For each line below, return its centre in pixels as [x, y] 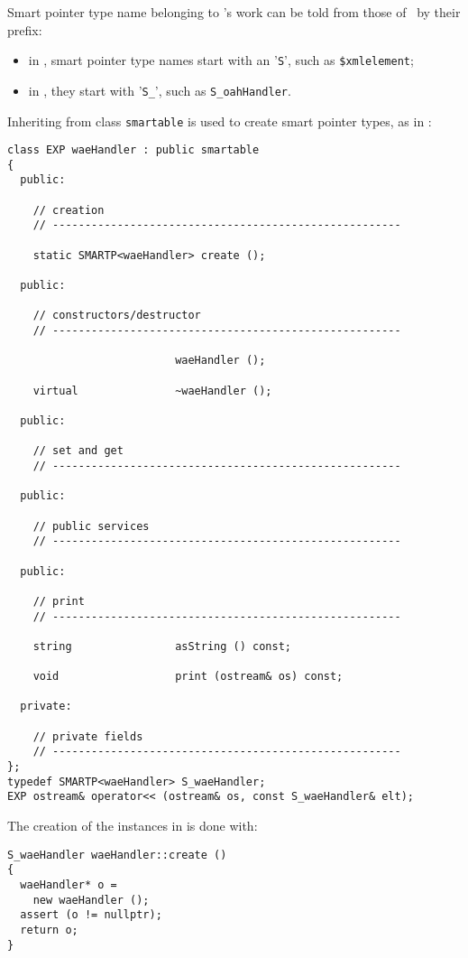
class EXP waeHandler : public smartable [133, 150]
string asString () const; [162, 646]
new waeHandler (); [91, 900]
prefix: [25, 29]
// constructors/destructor [117, 316]
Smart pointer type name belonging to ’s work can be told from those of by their [234, 12]
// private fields [88, 736]
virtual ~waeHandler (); [152, 391]
